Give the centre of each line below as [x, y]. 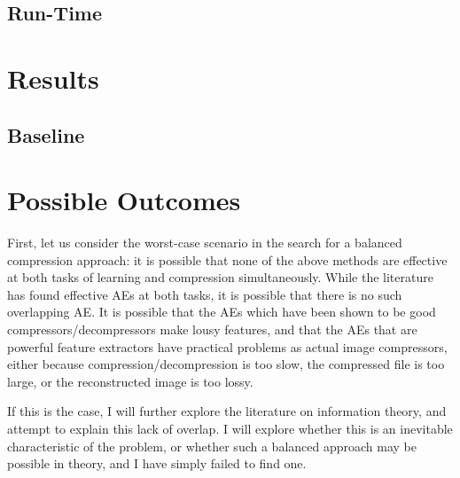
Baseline [46, 134]
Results [53, 78]
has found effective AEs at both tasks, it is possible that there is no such [205, 294]
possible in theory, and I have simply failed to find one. [157, 463]
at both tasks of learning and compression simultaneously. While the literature [220, 277]
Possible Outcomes [124, 200]
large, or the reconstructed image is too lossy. [130, 381]
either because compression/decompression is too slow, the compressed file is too [226, 364]
